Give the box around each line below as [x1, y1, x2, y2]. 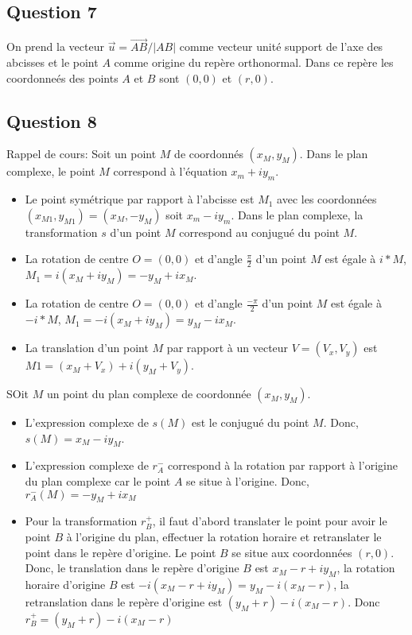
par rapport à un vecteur [166, 339, 289, 356]
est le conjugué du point [191, 414, 309, 431]
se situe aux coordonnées [231, 544, 352, 560]
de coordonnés [174, 145, 243, 162]
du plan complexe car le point [25, 473, 171, 490]
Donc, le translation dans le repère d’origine [25, 559, 239, 576]
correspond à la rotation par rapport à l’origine [168, 457, 398, 474]
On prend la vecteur [6, 38, 104, 55]
